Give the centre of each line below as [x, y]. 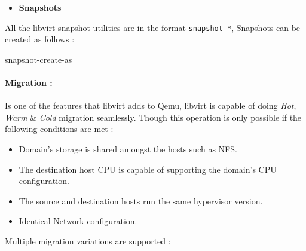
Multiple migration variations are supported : [88, 241]
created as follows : [40, 39]
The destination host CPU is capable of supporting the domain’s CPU [148, 169]
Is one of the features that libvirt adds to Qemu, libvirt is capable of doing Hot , [151, 105]
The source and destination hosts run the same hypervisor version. [141, 201]
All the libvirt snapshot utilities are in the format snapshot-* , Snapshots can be [153, 27]
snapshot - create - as [39, 59]
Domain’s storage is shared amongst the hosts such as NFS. [128, 149]
